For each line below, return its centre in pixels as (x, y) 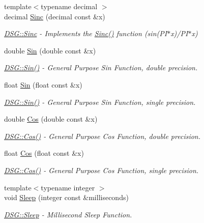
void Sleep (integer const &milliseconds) (66, 197)
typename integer (68, 187)
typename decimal (69, 6)
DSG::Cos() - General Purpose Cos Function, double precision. (103, 136)
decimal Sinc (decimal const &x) (55, 16)
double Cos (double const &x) (51, 119)
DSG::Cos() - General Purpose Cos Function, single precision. (101, 170)
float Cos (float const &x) (44, 153)
